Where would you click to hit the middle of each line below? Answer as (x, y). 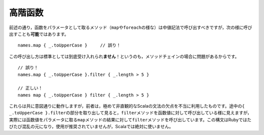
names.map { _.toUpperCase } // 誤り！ (69, 45)
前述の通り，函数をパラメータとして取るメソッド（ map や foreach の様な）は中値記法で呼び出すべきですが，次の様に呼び (131, 27)
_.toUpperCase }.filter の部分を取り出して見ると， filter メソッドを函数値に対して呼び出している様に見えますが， (130, 113)
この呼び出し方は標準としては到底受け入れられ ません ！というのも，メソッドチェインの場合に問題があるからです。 (124, 56)
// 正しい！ (30, 88)
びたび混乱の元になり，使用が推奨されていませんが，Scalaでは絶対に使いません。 (91, 127)
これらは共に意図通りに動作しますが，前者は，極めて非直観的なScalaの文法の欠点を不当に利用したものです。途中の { (127, 106)
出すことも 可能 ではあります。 (39, 34)
